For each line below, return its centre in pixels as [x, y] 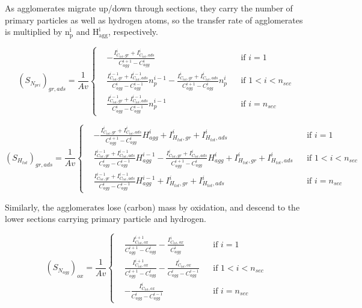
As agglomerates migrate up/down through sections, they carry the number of [149, 8]
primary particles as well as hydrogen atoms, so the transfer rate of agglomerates [154, 20]
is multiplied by [34, 32]
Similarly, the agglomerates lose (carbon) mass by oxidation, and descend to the [152, 207]
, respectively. [133, 32]
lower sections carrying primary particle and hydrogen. [106, 219]
